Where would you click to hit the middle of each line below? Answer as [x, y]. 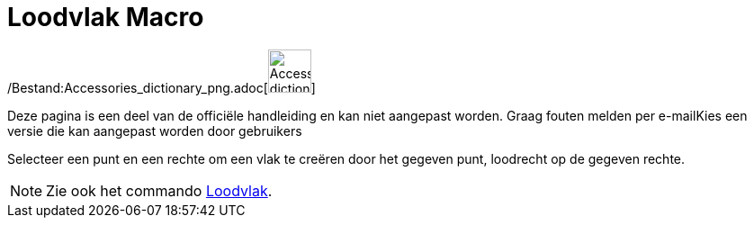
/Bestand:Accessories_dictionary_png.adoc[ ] [162, 87]
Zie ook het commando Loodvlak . [159, 190]
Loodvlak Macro [106, 17]
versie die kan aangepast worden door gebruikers [155, 130]
